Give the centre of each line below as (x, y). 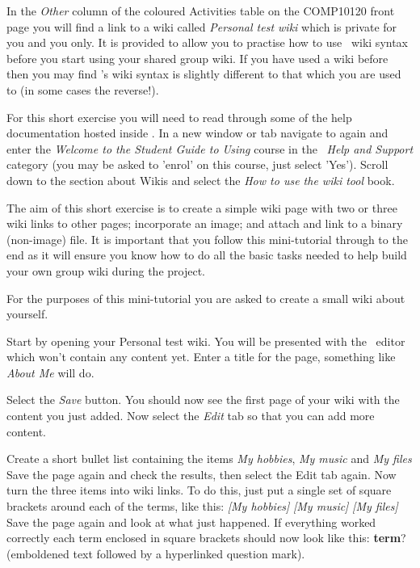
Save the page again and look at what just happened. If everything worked (191, 522)
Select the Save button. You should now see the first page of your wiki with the (203, 400)
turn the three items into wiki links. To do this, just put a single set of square (199, 490)
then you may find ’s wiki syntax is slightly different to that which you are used (204, 74)
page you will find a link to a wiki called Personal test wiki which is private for (202, 26)
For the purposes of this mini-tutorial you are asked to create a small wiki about (206, 298)
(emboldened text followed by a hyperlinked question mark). (156, 553)
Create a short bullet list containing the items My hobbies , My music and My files (209, 459)
